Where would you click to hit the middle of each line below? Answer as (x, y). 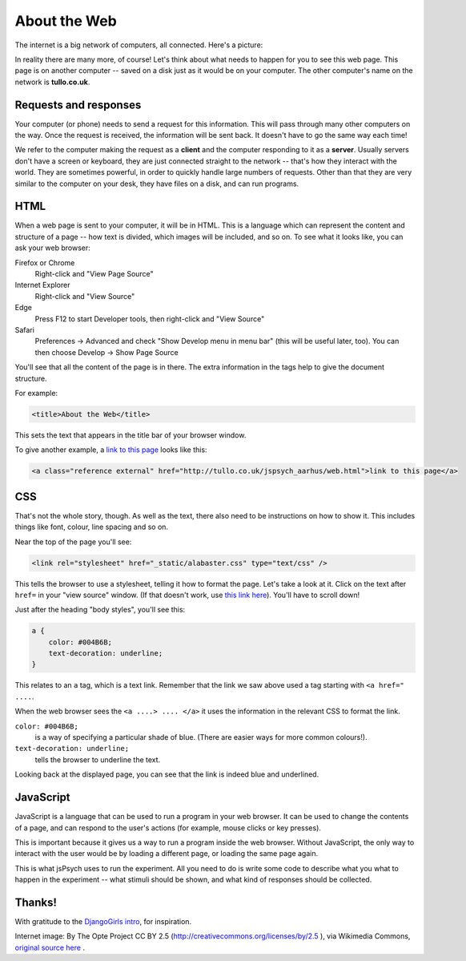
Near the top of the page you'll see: (73, 542)
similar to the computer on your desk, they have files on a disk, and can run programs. (157, 184)
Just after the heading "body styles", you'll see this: (100, 610)
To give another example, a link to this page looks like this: (111, 450)
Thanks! (36, 902)
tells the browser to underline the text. (98, 759)
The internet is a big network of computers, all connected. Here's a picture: (139, 45)
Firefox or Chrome (45, 262)
